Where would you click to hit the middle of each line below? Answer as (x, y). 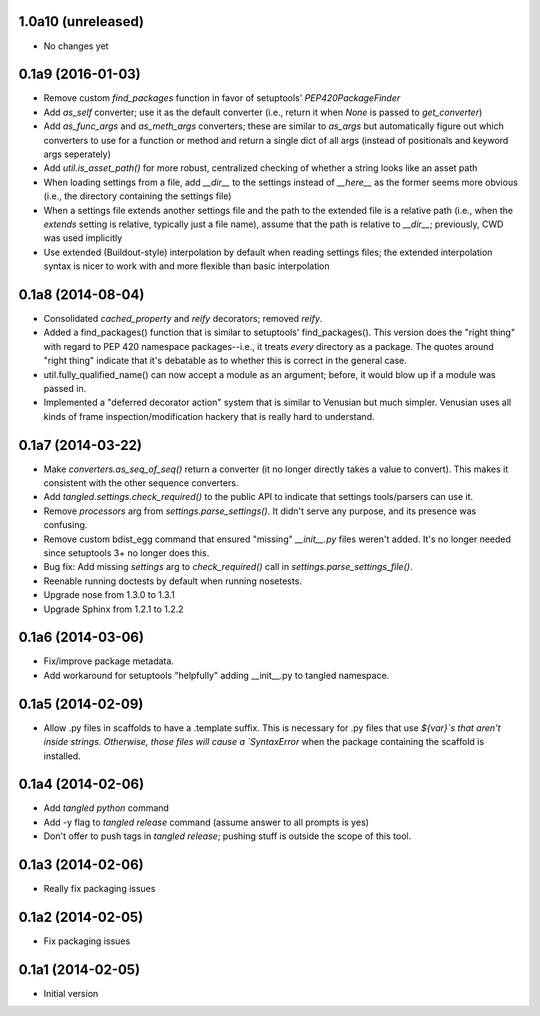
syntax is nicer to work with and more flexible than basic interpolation (186, 266)
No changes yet (76, 46)
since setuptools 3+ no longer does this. (126, 553)
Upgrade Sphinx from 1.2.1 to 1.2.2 (113, 609)
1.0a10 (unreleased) (81, 21)
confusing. (65, 525)
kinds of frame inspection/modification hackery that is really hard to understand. (209, 416)
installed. (62, 756)
